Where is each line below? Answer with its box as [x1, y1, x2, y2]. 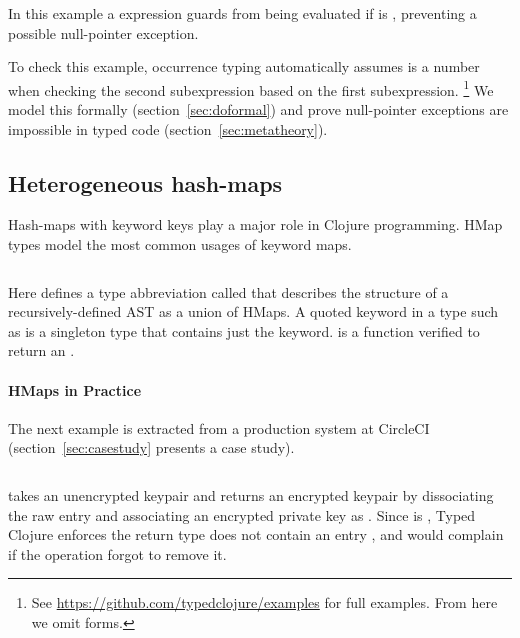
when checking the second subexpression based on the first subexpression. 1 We [8, 76, 494, 100]
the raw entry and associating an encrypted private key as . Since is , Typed [8, 504, 476, 525]
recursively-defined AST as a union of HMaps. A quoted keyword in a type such [8, 301, 499, 322]
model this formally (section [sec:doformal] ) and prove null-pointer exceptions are [8, 99, 509, 120]
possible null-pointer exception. [8, 22, 199, 43]
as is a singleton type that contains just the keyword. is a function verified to [8, 320, 480, 341]
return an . [8, 340, 75, 361]
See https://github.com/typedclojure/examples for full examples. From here [31, 592, 498, 613]
